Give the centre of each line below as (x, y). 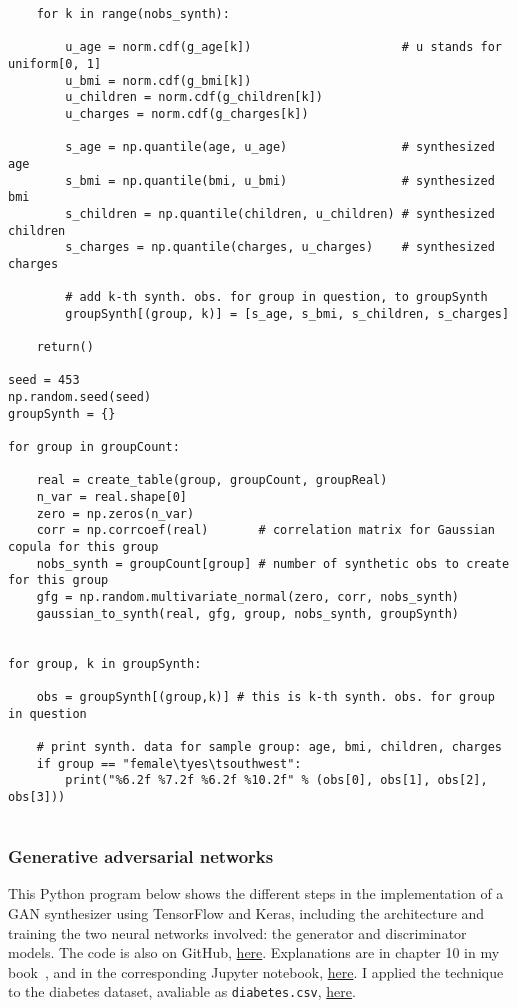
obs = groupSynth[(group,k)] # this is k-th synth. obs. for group (265, 696)
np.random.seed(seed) (80, 397)
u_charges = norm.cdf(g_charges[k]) (187, 113)
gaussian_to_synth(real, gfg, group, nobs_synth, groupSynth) (248, 613)
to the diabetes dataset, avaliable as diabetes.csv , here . (182, 991)
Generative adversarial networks (141, 856)
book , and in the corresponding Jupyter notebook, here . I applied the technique (256, 971)
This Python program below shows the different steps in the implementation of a (256, 893)
